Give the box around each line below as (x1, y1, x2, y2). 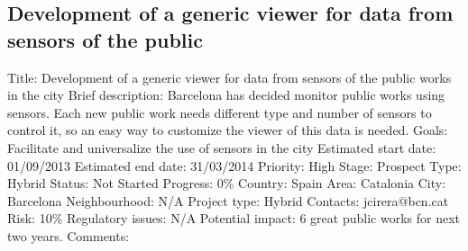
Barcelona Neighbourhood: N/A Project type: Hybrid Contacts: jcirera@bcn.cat (7, 191, 449, 210)
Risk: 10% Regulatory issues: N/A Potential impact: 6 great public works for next (7, 209, 460, 228)
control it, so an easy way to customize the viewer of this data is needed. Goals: (7, 121, 448, 139)
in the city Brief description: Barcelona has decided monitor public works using (7, 85, 445, 104)
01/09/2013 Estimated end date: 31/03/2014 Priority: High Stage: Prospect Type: (7, 156, 462, 175)
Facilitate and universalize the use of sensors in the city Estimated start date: (7, 138, 436, 157)
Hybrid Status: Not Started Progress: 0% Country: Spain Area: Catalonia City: (7, 174, 446, 193)
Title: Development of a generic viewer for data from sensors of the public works (7, 67, 452, 86)
